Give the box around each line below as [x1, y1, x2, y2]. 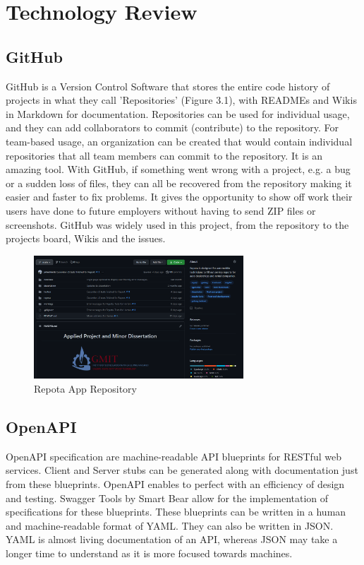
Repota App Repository [34, 381, 137, 396]
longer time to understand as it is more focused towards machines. [6, 546, 293, 561]
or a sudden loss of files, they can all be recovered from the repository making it [6, 175, 352, 190]
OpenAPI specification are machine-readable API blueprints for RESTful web [6, 448, 341, 463]
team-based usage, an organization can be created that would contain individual [6, 133, 353, 148]
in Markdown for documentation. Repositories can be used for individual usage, [6, 106, 350, 121]
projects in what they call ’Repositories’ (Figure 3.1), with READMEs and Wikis [6, 93, 357, 107]
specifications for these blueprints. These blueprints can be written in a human [6, 504, 346, 519]
